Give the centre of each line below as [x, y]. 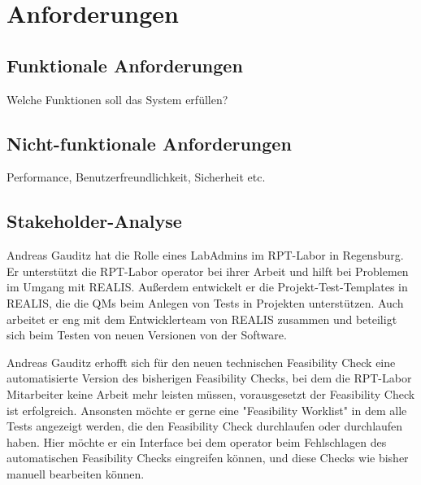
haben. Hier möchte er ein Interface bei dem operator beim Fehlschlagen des [197, 441]
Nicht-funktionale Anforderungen [149, 143]
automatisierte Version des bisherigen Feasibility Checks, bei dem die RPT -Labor [209, 378]
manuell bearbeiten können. [76, 473]
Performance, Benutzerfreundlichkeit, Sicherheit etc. [136, 177]
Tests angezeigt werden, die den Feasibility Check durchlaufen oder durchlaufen [205, 426]
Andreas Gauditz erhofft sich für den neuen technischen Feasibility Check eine [201, 362]
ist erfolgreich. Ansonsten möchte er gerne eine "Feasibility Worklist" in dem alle [207, 410]
